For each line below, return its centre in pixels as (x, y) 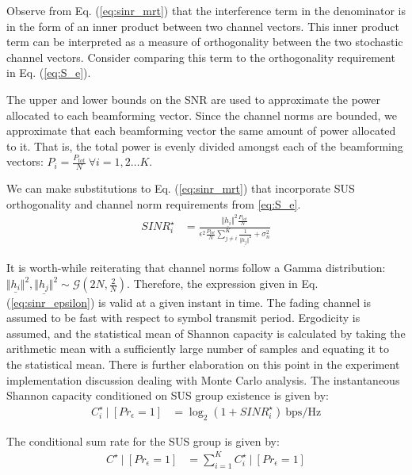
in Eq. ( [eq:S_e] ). (49, 73)
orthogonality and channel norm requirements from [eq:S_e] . (154, 203)
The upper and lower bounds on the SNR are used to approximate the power (193, 99)
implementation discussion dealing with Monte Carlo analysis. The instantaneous (203, 379)
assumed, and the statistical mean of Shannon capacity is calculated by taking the (206, 333)
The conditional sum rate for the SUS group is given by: (143, 441)
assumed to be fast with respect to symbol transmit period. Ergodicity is (183, 318)
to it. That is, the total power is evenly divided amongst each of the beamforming (205, 146)
